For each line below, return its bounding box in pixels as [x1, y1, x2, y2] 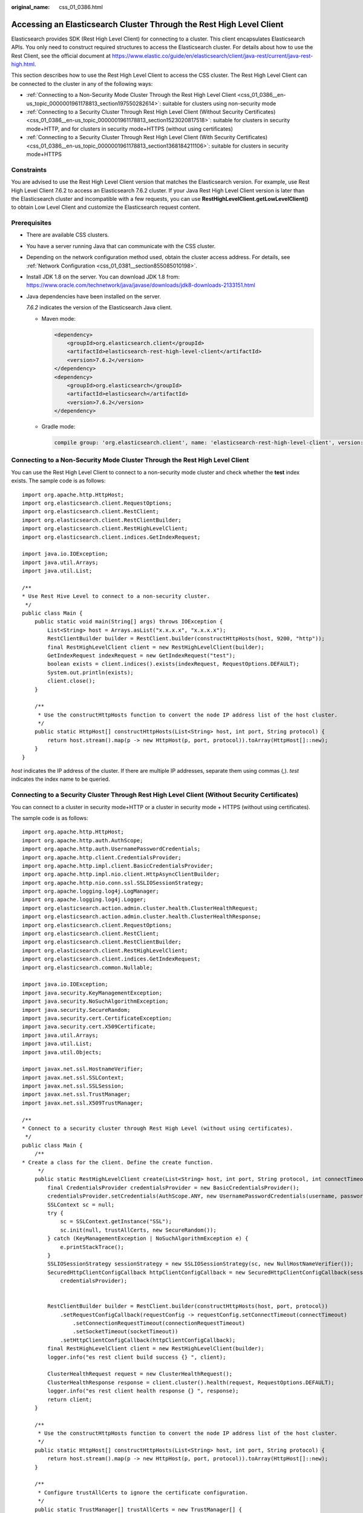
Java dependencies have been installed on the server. [26, 292, 162, 300]
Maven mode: [41, 315, 76, 322]
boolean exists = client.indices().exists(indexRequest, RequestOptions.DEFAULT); [47, 660, 299, 668]
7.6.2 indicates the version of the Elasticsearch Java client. [26, 304, 172, 311]
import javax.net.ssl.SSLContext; [22, 1074, 124, 1081]
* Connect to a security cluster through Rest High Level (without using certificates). [22, 1125, 293, 1132]
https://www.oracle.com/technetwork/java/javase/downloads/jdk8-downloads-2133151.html [26, 281, 255, 289]
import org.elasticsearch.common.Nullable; [22, 964, 153, 971]
